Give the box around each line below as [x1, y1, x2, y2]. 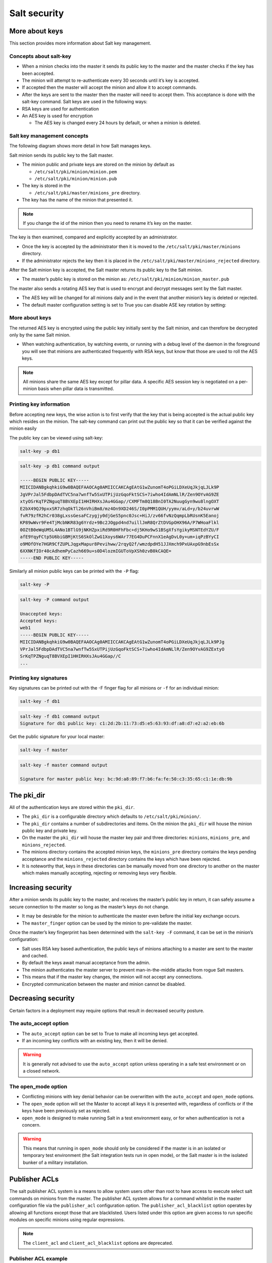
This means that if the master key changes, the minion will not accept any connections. [22, 974, 203, 980]
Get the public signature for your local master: [9, 734, 105, 740]
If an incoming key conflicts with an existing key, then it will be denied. [22, 1038, 168, 1044]
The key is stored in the [22, 182, 71, 189]
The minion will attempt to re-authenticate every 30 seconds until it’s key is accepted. [22, 77, 200, 83]
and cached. [22, 953, 48, 959]
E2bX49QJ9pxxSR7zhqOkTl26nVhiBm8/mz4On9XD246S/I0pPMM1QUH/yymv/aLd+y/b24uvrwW [20, 506, 219, 511]
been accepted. [22, 70, 55, 76]
